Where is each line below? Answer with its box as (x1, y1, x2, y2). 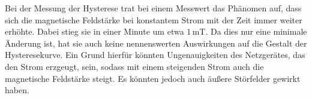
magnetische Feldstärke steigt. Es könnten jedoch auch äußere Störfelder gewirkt (5, 72, 301, 84)
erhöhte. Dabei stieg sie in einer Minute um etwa (5, 25, 184, 38)
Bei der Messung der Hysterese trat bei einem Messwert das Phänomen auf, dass (5, 2, 302, 14)
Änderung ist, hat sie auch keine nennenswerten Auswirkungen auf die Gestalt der (5, 36, 307, 49)
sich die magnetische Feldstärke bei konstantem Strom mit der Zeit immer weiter (5, 13, 302, 26)
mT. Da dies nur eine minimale (192, 25, 307, 38)
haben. (5, 84, 29, 96)
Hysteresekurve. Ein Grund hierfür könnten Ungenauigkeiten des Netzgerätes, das (5, 48, 305, 61)
